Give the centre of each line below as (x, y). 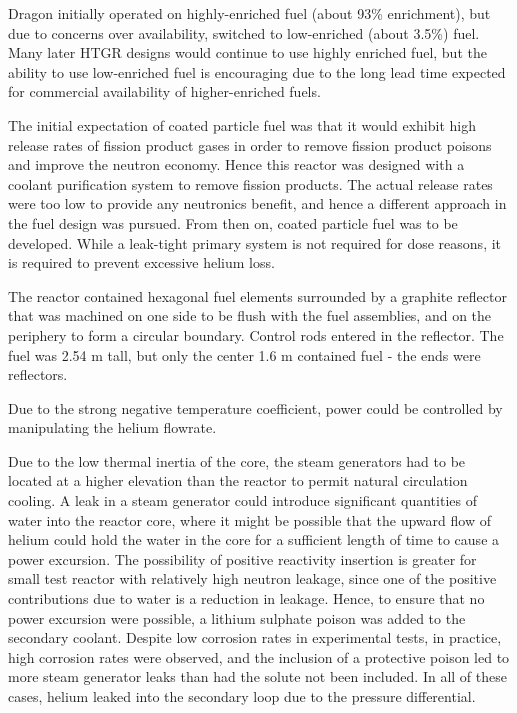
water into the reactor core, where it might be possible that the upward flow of (249, 519)
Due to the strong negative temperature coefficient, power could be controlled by (255, 407)
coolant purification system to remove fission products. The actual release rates (250, 183)
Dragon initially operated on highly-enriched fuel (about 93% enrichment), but (249, 13)
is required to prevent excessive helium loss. (141, 262)
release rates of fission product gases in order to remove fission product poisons (250, 144)
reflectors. (38, 374)
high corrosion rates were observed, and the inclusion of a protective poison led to (259, 656)
